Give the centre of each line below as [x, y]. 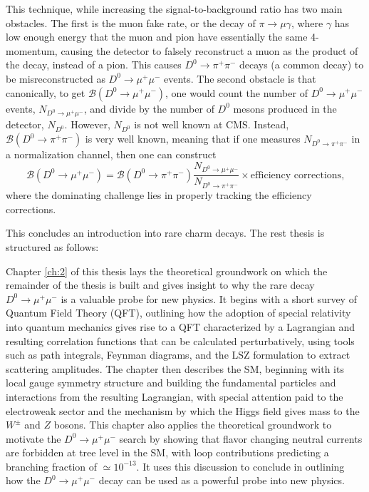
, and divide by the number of [149, 108]
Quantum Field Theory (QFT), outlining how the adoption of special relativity [178, 313]
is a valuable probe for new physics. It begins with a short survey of [209, 298]
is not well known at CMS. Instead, [212, 124]
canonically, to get [46, 92]
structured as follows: [52, 246]
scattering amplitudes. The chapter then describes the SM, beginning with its [175, 368]
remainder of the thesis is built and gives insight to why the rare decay [160, 285]
